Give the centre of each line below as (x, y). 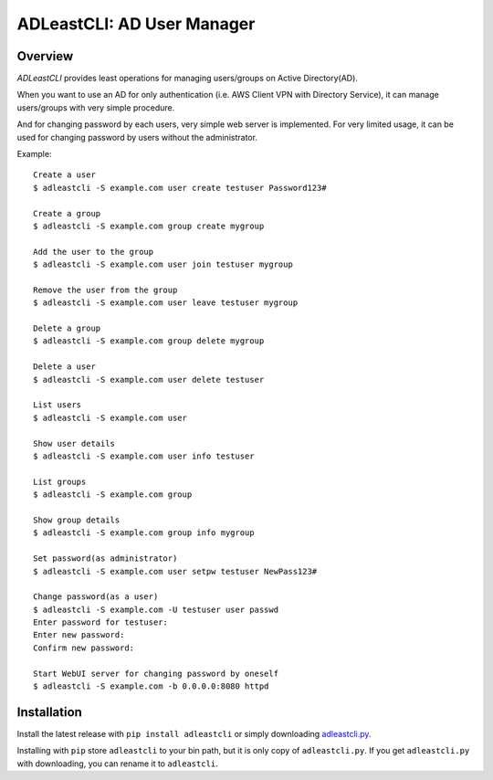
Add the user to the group (94, 252)
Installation (49, 712)
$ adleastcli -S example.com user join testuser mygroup (163, 264)
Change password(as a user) (96, 597)
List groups (60, 481)
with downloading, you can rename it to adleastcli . (117, 764)
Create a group (67, 213)
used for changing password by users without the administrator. (137, 137)
